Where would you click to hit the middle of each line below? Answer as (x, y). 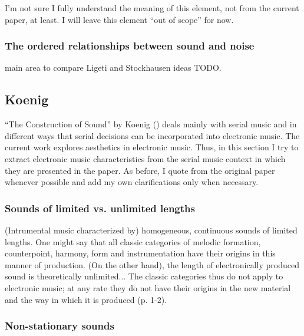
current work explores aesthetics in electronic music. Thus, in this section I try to (152, 147)
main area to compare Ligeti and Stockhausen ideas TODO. (113, 67)
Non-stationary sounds (60, 326)
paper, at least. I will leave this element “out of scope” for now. (119, 19)
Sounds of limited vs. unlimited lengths (100, 208)
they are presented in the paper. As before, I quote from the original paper (140, 170)
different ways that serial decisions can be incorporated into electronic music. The (152, 135)
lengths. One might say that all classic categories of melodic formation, (133, 241)
